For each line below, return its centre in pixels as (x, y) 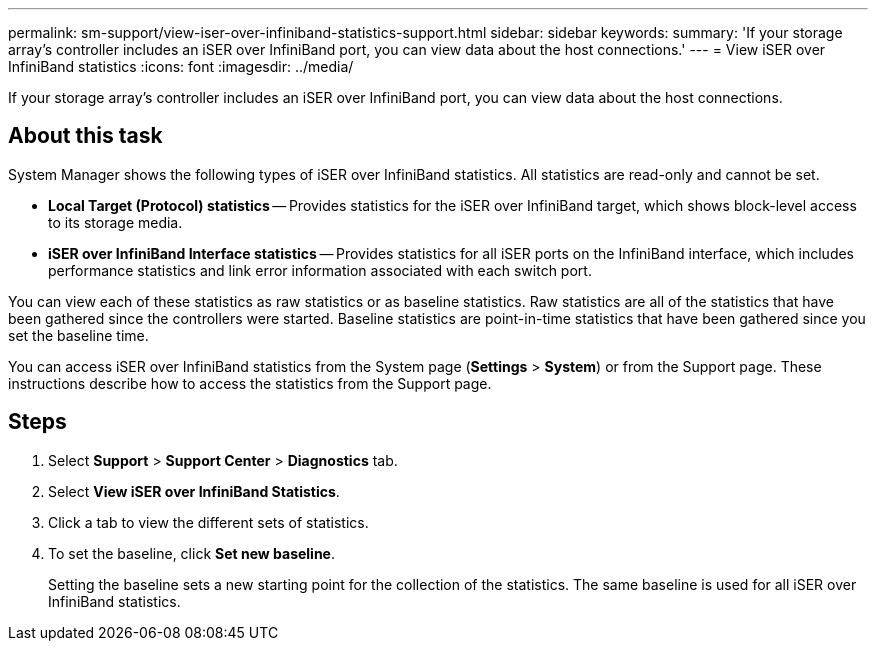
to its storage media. (115, 222)
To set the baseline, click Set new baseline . (192, 553)
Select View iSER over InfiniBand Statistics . (194, 491)
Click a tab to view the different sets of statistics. (208, 522)
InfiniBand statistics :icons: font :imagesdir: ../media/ (181, 66)
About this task (85, 136)
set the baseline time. (78, 335)
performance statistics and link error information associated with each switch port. (320, 270)
